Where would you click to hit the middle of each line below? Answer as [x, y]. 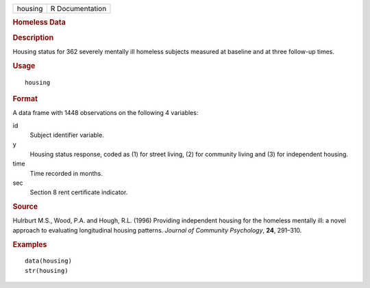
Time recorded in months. [66, 173]
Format [25, 99]
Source [25, 207]
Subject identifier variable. [67, 135]
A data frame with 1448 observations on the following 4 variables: [106, 113]
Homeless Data [39, 23]
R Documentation [78, 9]
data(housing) [48, 261]
